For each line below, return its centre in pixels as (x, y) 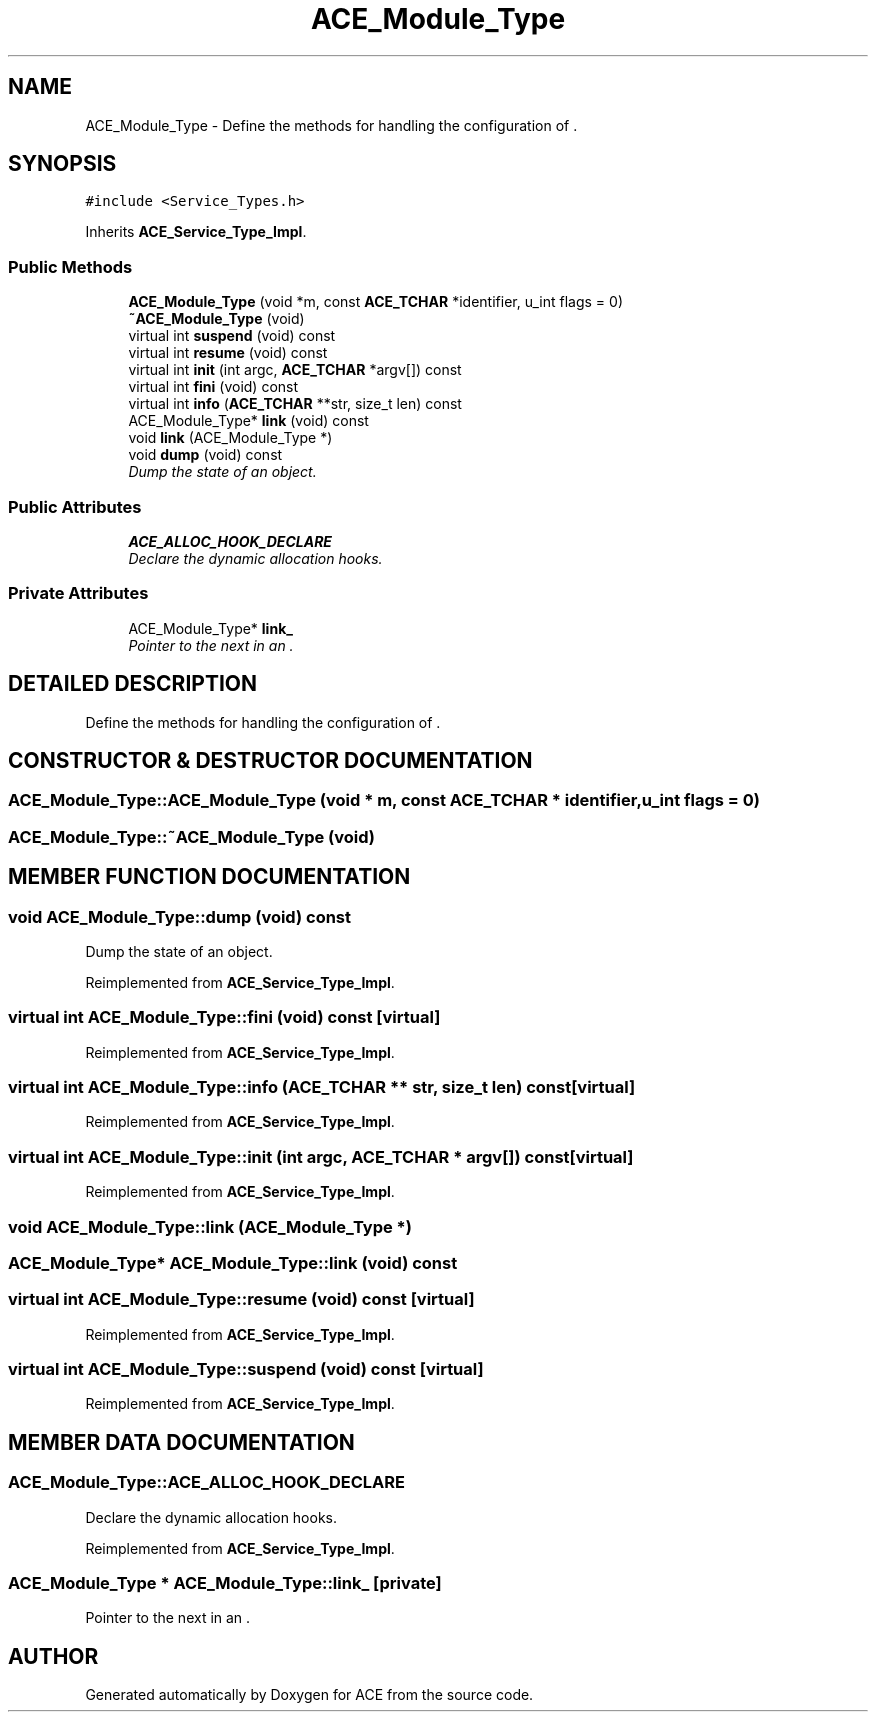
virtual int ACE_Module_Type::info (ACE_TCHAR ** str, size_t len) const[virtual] (322, 1087)
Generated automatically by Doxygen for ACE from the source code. (309, 1695)
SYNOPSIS (62, 164)
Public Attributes (75, 506)
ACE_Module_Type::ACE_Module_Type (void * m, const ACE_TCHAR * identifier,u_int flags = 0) (384, 800)
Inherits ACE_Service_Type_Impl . (196, 232)
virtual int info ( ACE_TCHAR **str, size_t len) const (295, 404)
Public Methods (70, 266)
